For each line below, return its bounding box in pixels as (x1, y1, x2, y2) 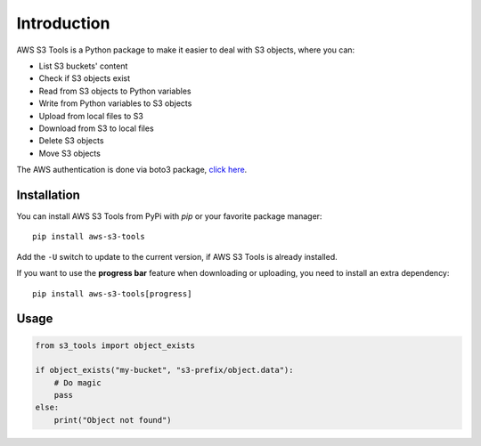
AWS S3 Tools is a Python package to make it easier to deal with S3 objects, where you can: (16, 45, 355, 55)
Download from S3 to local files (38, 123, 155, 134)
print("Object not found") (53, 415, 173, 425)
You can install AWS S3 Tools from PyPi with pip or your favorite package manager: (16, 210, 322, 222)
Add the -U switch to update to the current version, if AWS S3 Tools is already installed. (16, 251, 338, 262)
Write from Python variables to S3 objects (38, 98, 192, 109)
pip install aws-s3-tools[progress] (32, 288, 192, 298)
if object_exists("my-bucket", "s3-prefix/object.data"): (35, 365, 294, 376)
